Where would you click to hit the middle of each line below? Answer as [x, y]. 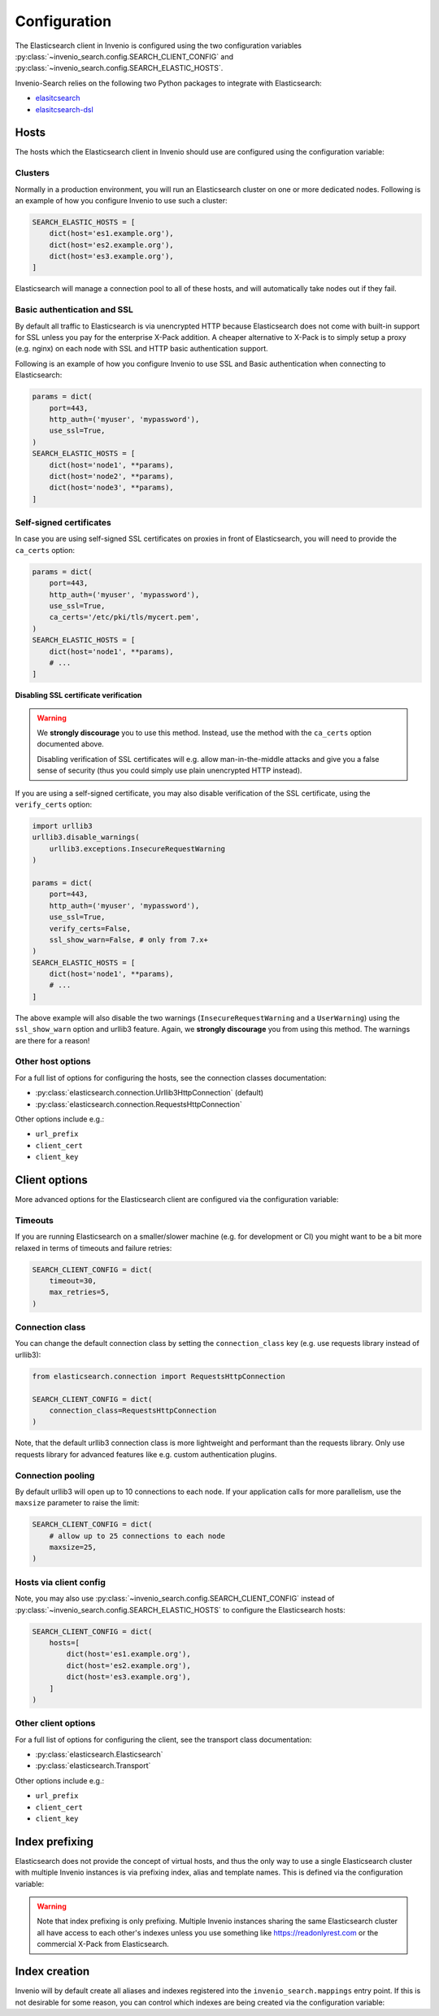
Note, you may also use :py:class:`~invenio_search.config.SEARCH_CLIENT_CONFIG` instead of [175, 1599]
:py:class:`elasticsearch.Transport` [93, 1766]
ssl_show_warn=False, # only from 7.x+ [129, 940]
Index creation [52, 1972]
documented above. [71, 744]
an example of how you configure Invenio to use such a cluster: [121, 200]
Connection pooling [55, 1475]
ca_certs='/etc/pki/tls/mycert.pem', [124, 617]
